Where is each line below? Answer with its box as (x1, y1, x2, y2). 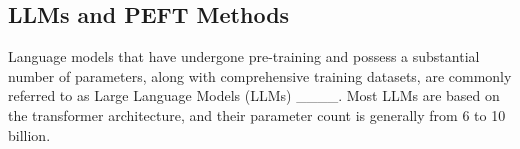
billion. (8, 124, 51, 145)
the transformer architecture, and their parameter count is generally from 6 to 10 (8, 104, 506, 125)
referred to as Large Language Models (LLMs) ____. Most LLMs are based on (8, 85, 500, 106)
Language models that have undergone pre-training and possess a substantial (8, 46, 480, 67)
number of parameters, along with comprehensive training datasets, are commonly (8, 65, 512, 86)
